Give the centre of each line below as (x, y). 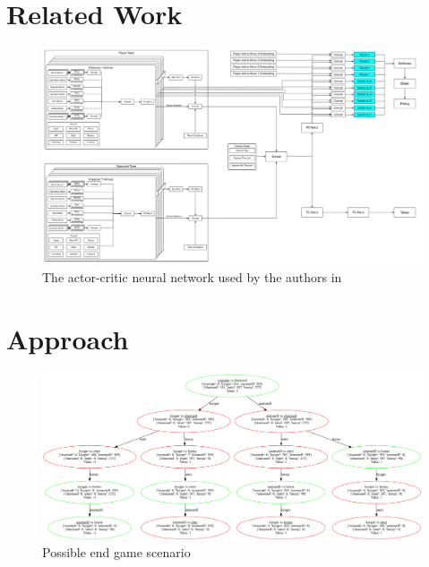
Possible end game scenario (116, 552)
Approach (68, 338)
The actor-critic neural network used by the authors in (192, 277)
